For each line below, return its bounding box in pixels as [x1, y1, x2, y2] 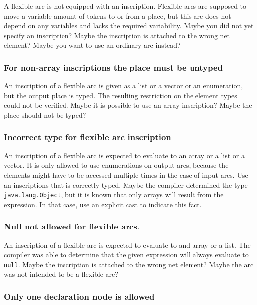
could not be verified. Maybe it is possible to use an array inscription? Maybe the [4, 100, 252, 110]
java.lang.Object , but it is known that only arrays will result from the [4, 189, 224, 200]
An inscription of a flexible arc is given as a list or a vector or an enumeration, [4, 80, 243, 91]
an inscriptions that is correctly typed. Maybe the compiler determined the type [4, 179, 248, 190]
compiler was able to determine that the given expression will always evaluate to [4, 249, 249, 260]
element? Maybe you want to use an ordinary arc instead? [4, 40, 181, 50]
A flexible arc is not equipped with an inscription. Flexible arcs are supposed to [4, 1, 247, 11]
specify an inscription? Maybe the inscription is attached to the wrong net [4, 30, 230, 40]
